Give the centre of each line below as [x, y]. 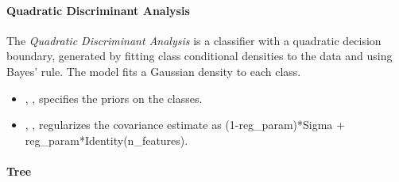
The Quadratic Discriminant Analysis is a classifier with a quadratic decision [194, 40]
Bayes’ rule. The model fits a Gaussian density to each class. [154, 71]
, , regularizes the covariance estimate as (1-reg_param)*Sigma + [185, 125]
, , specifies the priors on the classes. [114, 98]
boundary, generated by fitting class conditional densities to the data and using [199, 56]
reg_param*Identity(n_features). [107, 140]
